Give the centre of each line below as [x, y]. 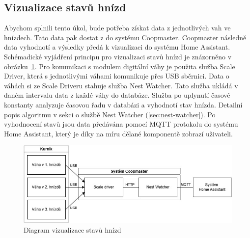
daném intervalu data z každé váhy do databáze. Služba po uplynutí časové [117, 95]
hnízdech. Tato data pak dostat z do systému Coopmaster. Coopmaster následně [125, 37]
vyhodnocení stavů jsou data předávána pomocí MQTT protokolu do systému [121, 124]
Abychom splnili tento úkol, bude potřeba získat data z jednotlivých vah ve [117, 28]
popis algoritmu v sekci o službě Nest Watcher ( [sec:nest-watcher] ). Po [110, 114]
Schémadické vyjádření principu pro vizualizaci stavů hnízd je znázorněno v [118, 56]
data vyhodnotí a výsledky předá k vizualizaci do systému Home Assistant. [117, 47]
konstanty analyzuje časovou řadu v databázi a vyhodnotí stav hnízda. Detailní [123, 104]
